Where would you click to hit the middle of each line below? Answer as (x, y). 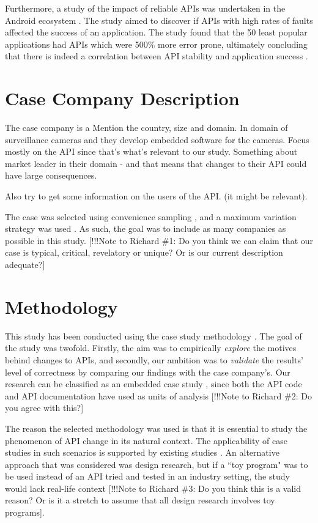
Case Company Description (122, 98)
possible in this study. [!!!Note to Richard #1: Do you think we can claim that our (159, 240)
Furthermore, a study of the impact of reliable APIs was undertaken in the (145, 8)
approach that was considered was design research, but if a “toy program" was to (157, 464)
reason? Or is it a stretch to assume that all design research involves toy (140, 500)
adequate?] (25, 265)
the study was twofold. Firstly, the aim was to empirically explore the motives (151, 348)
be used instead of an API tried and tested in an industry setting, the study (147, 476)
